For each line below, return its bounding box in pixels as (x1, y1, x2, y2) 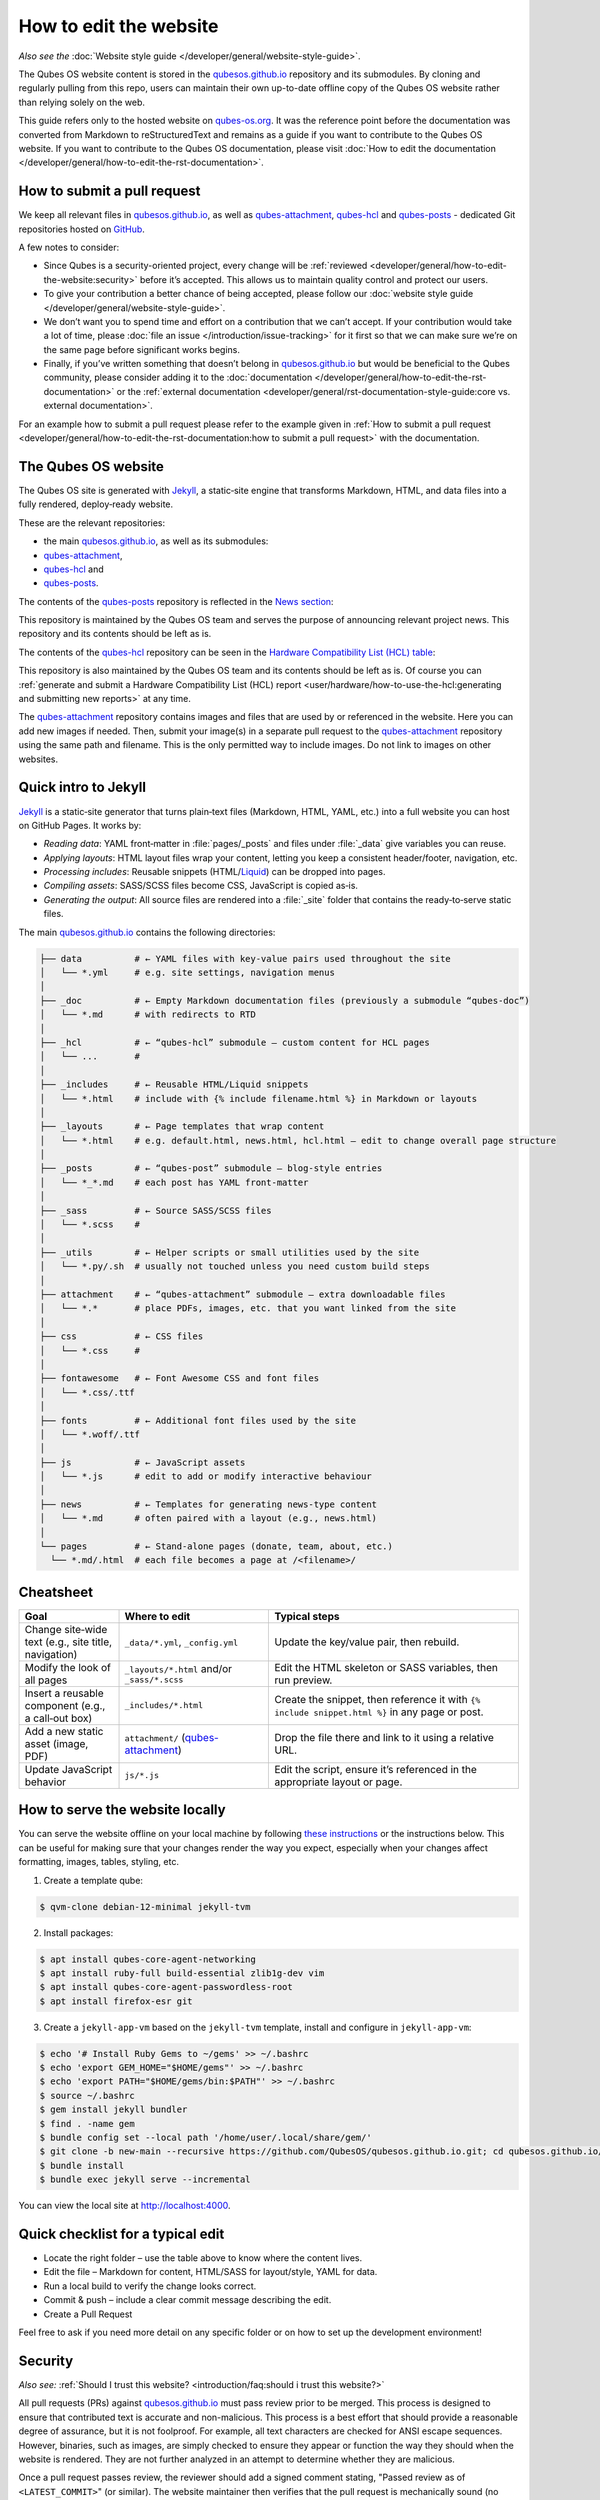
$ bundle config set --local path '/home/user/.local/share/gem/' (39, 2132, 372, 2144)
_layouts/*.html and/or (124, 1662, 233, 1676)
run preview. (274, 1673, 333, 1687)
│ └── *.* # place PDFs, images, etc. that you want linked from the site (39, 1303, 457, 1314)
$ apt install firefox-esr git (39, 1995, 194, 2007)
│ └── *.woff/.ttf (39, 1428, 140, 1440)
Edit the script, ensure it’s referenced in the (274, 1762, 477, 1776)
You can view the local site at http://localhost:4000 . (18, 2200, 231, 2212)
